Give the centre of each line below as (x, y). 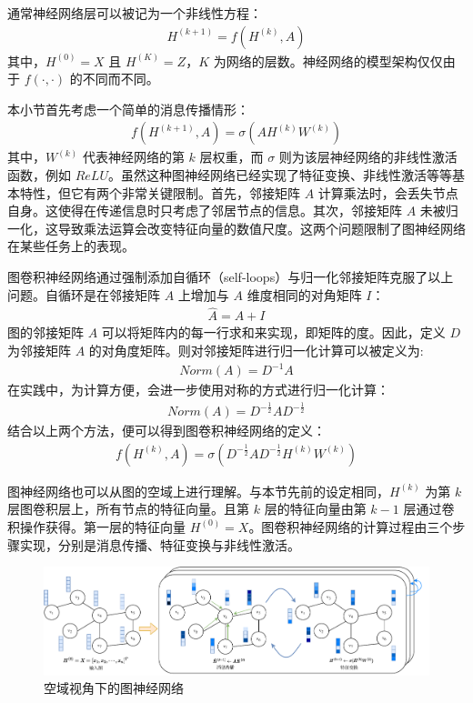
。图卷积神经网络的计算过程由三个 (351, 526)
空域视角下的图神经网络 (114, 688)
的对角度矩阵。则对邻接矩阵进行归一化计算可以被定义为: (256, 351)
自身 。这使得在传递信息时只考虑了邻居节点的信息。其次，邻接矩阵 (205, 211)
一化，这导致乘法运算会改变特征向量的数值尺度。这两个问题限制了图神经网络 (236, 228)
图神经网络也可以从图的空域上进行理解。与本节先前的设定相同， (198, 491)
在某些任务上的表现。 (71, 246)
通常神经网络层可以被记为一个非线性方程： (135, 13)
